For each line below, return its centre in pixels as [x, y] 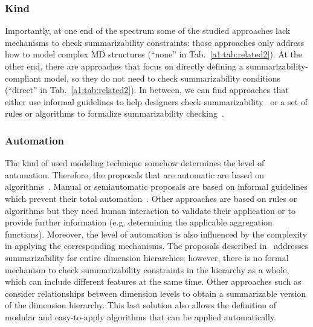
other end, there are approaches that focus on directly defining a [124, 66]
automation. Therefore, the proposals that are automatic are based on [134, 174]
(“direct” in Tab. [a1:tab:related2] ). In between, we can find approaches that [147, 90]
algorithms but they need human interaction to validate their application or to [150, 210]
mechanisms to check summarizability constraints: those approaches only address [155, 42]
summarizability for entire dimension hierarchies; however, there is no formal [147, 257]
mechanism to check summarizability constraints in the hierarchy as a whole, [147, 269]
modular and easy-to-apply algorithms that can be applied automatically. [141, 316]
